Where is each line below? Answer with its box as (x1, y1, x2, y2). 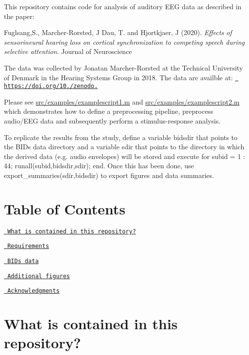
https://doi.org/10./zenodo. (4, 83, 98, 90)
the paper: (4, 11, 34, 21)
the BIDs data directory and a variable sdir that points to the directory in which (4, 142, 245, 152)
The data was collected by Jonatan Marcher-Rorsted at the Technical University (4, 62, 243, 72)
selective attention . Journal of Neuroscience (4, 46, 132, 56)
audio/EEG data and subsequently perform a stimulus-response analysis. (4, 116, 221, 126)
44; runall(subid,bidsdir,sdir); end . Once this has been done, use (4, 160, 194, 171)
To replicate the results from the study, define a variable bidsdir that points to (4, 132, 237, 142)
